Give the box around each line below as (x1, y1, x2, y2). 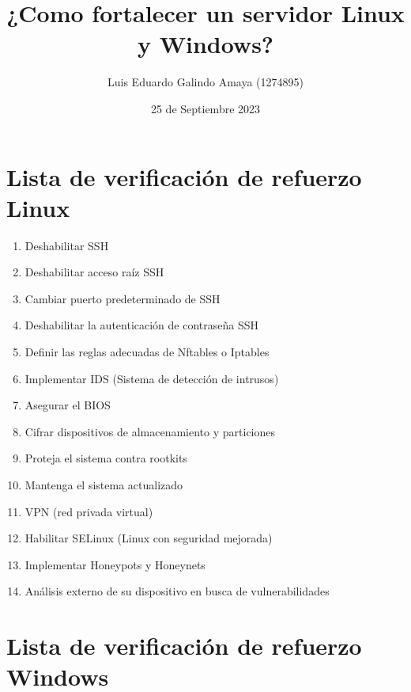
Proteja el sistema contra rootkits (25, 450, 187, 466)
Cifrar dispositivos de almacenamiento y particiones (25, 423, 275, 439)
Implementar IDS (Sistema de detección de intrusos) (25, 370, 279, 386)
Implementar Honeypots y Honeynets (25, 556, 205, 572)
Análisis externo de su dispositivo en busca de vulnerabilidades (25, 583, 330, 599)
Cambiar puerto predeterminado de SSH (25, 290, 221, 306)
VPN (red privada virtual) (25, 503, 153, 519)
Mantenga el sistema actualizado (25, 476, 183, 492)
